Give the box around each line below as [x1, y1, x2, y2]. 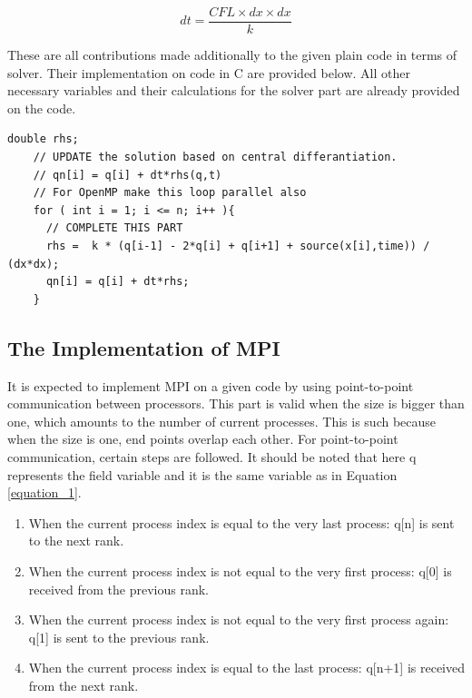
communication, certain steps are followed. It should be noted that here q [7, 447, 417, 466]
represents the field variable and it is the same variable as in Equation [7, 465, 398, 484]
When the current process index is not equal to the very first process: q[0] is [28, 561, 452, 580]
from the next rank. [28, 675, 139, 694]
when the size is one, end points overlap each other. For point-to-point [7, 429, 398, 448]
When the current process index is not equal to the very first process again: [28, 610, 449, 629]
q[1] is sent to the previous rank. [28, 627, 210, 646]
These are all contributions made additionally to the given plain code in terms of [7, 45, 457, 64]
